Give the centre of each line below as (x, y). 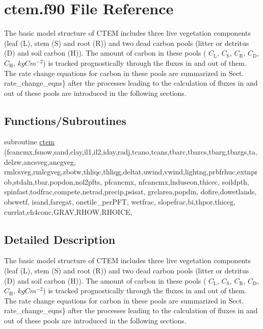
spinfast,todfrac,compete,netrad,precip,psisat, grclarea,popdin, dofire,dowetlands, (130, 192)
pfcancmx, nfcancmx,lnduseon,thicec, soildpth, (177, 181)
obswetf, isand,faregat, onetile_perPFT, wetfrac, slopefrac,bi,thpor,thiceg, (120, 202)
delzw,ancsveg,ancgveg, (40, 161)
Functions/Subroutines (65, 120)
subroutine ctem (29, 142)
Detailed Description (60, 239)
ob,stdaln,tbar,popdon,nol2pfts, (53, 181)
